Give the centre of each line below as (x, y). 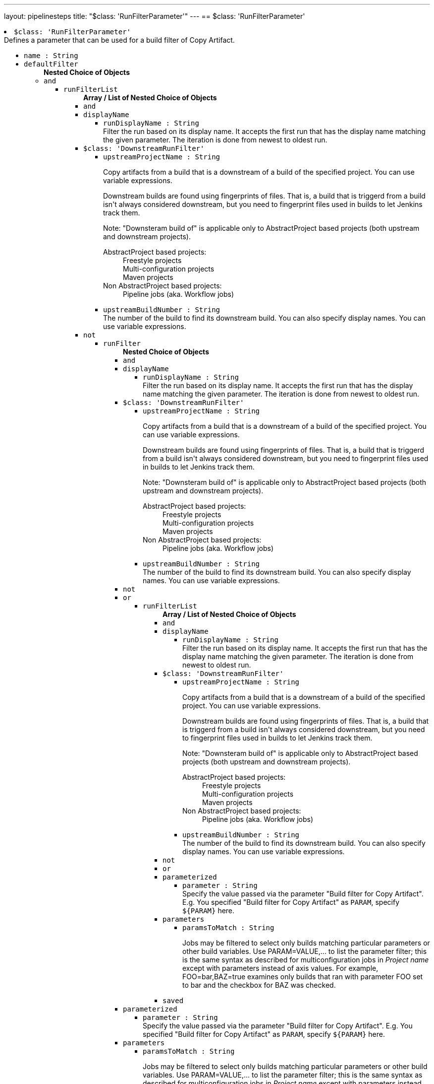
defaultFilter (51, 64)
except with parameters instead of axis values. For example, (280, 968)
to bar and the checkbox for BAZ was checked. (259, 985)
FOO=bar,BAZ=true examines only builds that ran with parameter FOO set (303, 977)
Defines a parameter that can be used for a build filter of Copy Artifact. (119, 40)
